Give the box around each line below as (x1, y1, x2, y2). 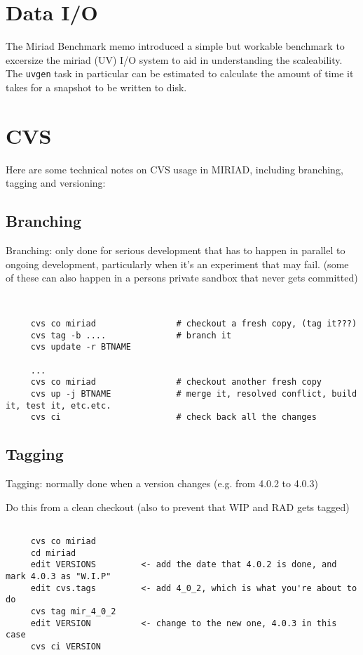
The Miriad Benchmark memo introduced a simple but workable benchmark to (6, 39, 345, 53)
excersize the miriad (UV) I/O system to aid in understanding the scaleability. (6, 52, 343, 67)
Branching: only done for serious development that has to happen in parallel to (6, 243, 345, 258)
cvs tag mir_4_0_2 (30, 607, 116, 617)
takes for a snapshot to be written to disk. (6, 79, 187, 94)
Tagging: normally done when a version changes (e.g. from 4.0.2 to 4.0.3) (6, 476, 318, 491)
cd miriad (30, 548, 76, 558)
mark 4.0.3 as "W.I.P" (6, 571, 111, 582)
